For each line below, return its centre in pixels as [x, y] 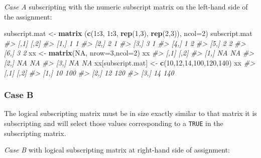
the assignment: [28, 16]
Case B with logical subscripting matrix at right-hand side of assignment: [117, 150]
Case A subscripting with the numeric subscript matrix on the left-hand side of [126, 6]
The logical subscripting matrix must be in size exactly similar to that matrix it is [130, 113]
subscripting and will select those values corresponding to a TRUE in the [114, 123]
